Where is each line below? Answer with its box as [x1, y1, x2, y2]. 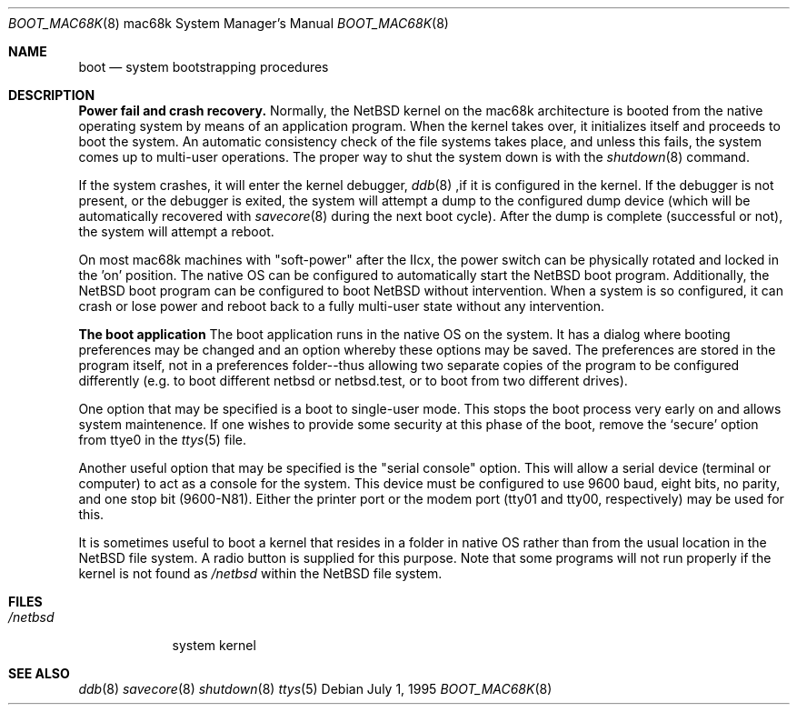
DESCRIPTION [8, 87, 95, 103]
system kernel [172, 637, 256, 653]
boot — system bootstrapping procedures [78, 59, 329, 75]
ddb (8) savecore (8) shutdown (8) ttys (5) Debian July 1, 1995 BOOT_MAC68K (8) [78, 681, 553, 697]
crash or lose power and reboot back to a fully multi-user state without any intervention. [78, 298, 605, 314]
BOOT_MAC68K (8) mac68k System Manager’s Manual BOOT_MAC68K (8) [8, 15, 449, 31]
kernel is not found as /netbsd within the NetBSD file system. [78, 566, 443, 581]
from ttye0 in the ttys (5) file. [78, 432, 247, 447]
